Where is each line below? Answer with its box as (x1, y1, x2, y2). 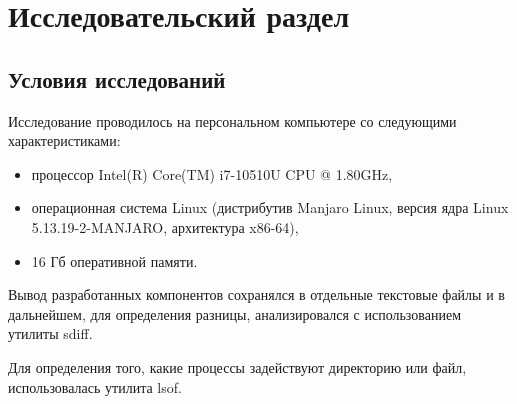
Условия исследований (8, 63, 226, 94)
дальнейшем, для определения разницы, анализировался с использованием (8, 303, 461, 324)
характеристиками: (8, 130, 121, 151)
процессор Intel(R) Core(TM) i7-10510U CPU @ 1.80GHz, (31, 163, 393, 184)
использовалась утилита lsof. (8, 376, 182, 397)
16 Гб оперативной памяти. (31, 250, 198, 271)
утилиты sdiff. (8, 323, 93, 344)
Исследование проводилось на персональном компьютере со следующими (8, 110, 457, 131)
